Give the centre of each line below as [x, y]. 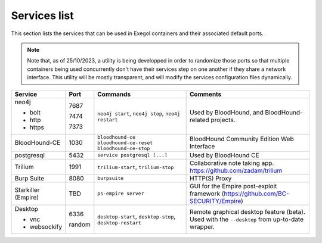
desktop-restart [119, 223]
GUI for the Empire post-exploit [233, 186]
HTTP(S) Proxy [211, 178]
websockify [46, 226]
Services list [42, 15]
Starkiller [27, 189]
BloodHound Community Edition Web [242, 139]
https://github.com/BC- [256, 194]
